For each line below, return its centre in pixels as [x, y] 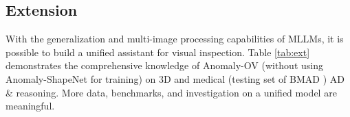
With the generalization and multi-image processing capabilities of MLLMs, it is [175, 39]
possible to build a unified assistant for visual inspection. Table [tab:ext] [158, 52]
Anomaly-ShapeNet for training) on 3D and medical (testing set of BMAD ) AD [175, 78]
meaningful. [30, 106]
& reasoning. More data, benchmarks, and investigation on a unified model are [171, 92]
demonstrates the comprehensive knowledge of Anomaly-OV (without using [164, 65]
